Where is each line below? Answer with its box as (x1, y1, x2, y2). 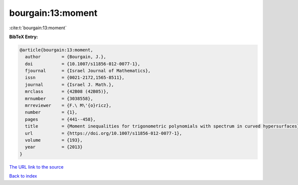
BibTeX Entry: (9, 34, 38, 40)
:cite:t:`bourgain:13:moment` (9, 25, 67, 31)
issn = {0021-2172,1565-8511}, (25, 75, 125, 80)
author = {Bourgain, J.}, (25, 54, 106, 60)
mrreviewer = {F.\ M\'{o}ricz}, (25, 103, 112, 109)
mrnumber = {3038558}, (25, 96, 93, 101)
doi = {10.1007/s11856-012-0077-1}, (25, 61, 141, 66)
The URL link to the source (9, 164, 64, 170)
